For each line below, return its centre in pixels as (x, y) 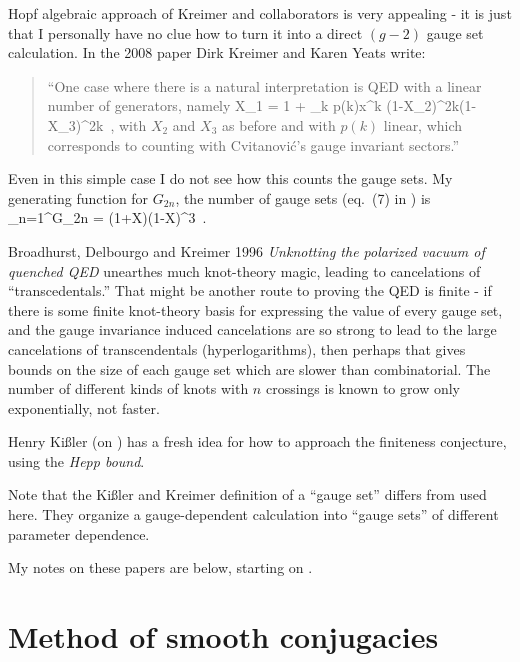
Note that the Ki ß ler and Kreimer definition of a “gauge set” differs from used (247, 494)
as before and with (279, 124)
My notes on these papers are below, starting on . (160, 567)
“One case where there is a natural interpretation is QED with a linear (264, 85)
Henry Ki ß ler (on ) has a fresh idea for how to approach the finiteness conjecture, (257, 441)
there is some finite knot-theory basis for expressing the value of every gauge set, (255, 309)
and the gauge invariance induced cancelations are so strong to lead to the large (252, 329)
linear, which (423, 124)
